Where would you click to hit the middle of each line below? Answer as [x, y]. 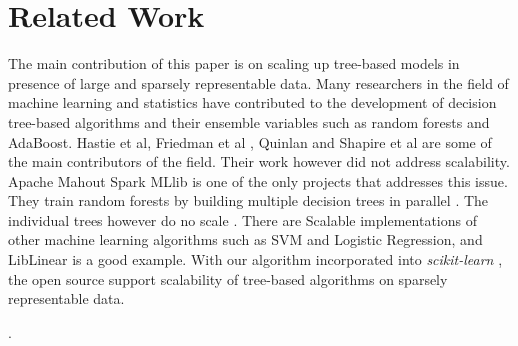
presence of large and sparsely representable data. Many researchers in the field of [258, 82]
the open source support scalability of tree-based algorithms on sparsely [228, 278]
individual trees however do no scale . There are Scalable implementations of [242, 219]
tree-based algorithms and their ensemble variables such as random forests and [249, 121]
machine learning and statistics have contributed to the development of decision [252, 102]
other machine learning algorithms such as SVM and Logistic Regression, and [245, 239]
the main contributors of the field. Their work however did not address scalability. [259, 161]
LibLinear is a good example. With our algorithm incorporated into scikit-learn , [255, 259]
